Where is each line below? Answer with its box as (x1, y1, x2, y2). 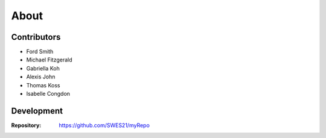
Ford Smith (26, 48, 54, 55)
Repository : (11, 121, 42, 129)
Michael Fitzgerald (26, 56, 72, 63)
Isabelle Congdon (26, 90, 71, 98)
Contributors (11, 32, 61, 42)
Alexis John (26, 73, 56, 81)
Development (11, 105, 63, 116)
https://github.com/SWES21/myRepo (59, 121, 150, 129)
